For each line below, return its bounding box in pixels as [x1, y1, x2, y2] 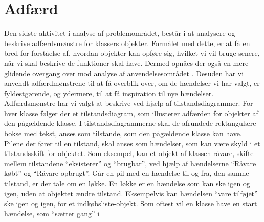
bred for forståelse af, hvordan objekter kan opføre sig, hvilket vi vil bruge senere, [4, 48, 260, 58]
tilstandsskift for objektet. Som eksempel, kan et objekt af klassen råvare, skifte [4, 148, 254, 159]
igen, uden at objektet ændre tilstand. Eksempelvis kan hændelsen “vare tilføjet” [4, 188, 258, 198]
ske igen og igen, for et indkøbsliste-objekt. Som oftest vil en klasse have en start [4, 198, 257, 209]
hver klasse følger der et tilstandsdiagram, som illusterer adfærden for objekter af [4, 107, 258, 118]
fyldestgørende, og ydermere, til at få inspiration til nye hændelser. [4, 87, 214, 98]
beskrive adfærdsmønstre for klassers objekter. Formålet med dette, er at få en [4, 37, 250, 48]
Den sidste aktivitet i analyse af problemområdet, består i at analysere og [4, 28, 235, 38]
